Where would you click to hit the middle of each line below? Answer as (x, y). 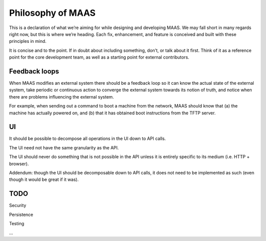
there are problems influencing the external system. (62, 97)
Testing (17, 224)
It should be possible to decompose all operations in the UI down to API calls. (87, 138)
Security (18, 206)
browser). (19, 164)
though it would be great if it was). (44, 179)
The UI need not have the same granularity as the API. (64, 147)
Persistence (21, 214)
